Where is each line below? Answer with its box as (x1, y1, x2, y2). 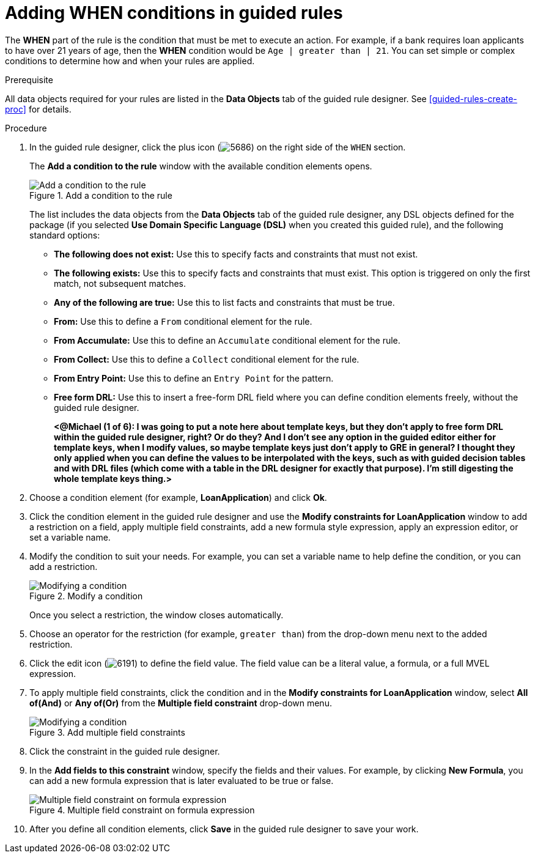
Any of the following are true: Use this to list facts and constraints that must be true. (54, 297, 395, 308)
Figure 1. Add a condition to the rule (29, 190, 172, 201)
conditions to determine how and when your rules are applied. (5, 55, 255, 66)
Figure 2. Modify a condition (29, 590, 143, 601)
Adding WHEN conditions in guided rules (5, 2, 343, 23)
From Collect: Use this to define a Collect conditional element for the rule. (54, 353, 360, 364)
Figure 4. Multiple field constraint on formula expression (29, 804, 255, 815)
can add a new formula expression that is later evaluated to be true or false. (29, 775, 334, 786)
